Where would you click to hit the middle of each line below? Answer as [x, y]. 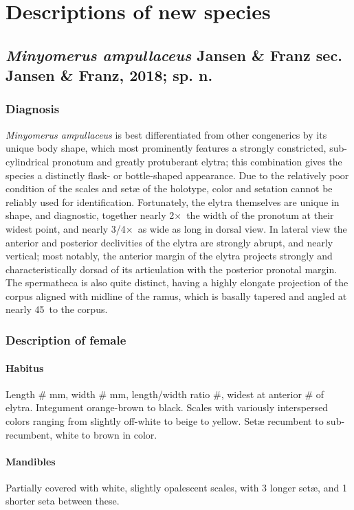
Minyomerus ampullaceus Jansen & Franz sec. [174, 55]
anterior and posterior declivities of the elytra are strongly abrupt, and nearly [169, 242]
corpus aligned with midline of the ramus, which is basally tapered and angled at [176, 295]
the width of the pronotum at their [260, 215]
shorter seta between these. [63, 501]
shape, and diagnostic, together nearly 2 [90, 215]
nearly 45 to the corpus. [57, 309]
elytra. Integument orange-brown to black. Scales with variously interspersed [167, 407]
